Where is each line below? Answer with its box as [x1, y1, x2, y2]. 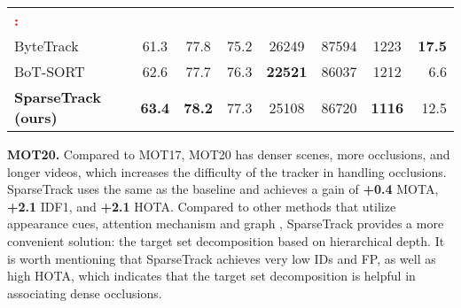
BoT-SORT [14, 61, 85, 81]
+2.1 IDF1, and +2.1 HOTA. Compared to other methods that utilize [7, 196, 396, 215]
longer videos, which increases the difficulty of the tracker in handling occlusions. [7, 162, 447, 181]
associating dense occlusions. [7, 283, 162, 302]
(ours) [14, 107, 58, 127]
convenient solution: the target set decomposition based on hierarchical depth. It [7, 231, 445, 250]
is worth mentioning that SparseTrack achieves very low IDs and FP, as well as [7, 249, 436, 267]
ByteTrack [14, 35, 79, 56]
